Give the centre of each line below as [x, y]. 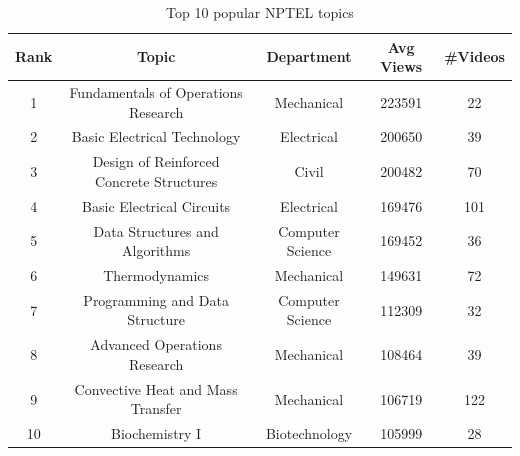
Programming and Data [156, 299]
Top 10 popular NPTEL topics [260, 12]
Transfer [156, 408]
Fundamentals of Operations [156, 92]
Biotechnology [309, 433]
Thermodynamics [156, 275]
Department [309, 56]
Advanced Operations [156, 344]
